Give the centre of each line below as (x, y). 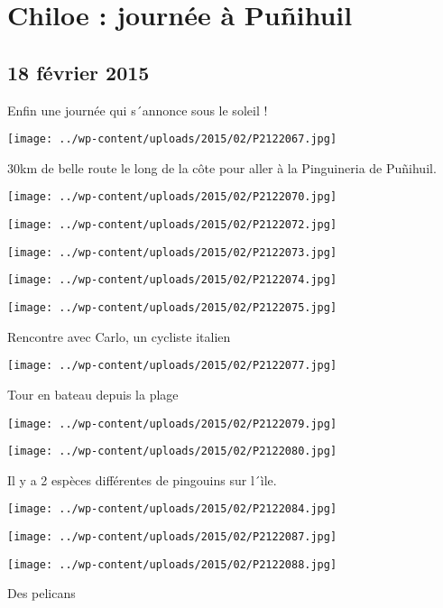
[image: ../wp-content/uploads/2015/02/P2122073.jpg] (172, 252)
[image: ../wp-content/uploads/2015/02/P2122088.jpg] (172, 564)
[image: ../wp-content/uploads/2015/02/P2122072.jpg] (172, 225)
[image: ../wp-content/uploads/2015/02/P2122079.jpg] (172, 424)
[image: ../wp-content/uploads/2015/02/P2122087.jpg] (172, 537)
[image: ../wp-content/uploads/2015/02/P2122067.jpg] (172, 139)
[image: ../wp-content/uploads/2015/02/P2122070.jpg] (172, 197)
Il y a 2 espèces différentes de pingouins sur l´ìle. (142, 479)
